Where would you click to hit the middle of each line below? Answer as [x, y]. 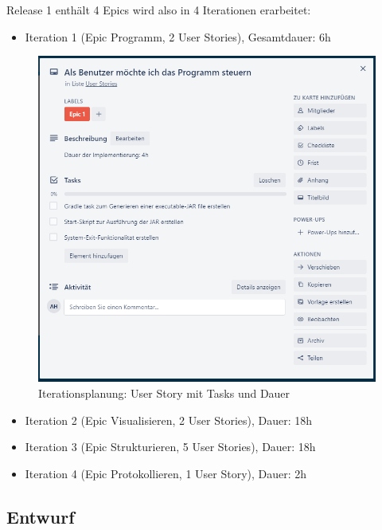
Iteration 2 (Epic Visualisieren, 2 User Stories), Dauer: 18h [169, 420]
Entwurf [41, 516]
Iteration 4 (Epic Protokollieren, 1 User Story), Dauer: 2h [166, 473]
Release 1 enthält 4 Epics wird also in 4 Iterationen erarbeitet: [159, 10]
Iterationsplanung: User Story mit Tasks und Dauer [164, 393]
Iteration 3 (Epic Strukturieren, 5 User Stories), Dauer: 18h [170, 447]
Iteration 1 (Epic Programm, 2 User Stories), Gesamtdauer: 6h [178, 36]
